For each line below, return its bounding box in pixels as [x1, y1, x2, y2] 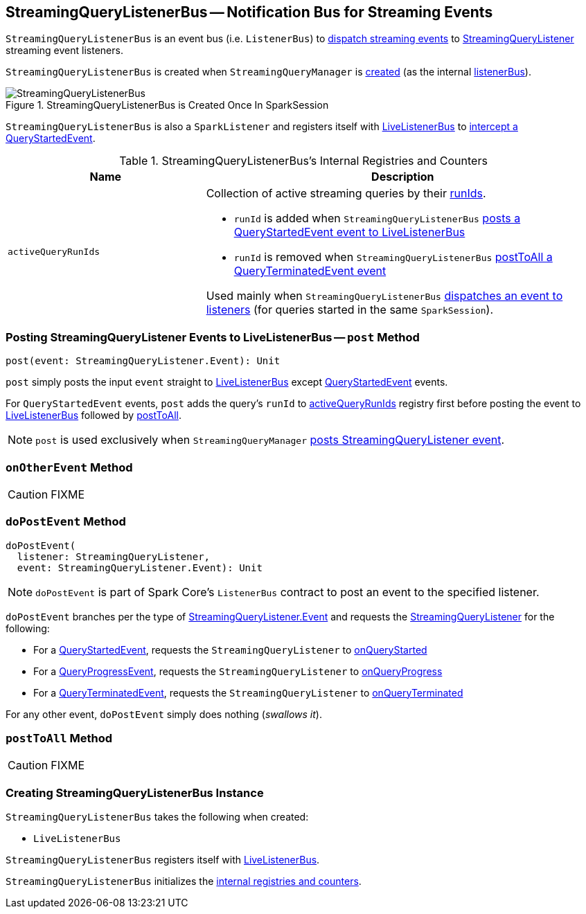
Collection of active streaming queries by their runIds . [206, 186, 486, 201]
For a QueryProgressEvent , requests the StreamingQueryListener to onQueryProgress [33, 665, 443, 677]
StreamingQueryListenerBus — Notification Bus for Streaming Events [6, 3, 493, 21]
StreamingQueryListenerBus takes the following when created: [6, 811, 309, 823]
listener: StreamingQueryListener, [17, 550, 211, 562]
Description [371, 170, 434, 184]
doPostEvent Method [6, 514, 126, 529]
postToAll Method [6, 731, 113, 746]
